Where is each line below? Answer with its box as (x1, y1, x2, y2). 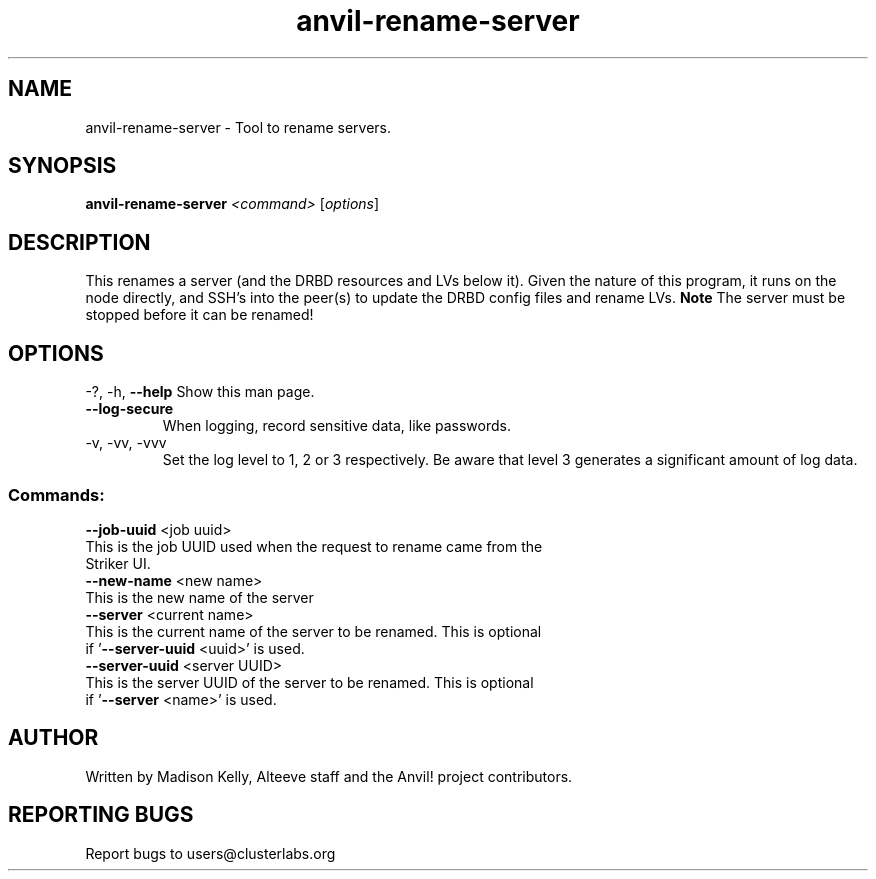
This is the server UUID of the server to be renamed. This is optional (85, 673, 534, 691)
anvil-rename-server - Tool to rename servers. (85, 118, 392, 136)
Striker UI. (85, 554, 151, 572)
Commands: (8, 484, 105, 505)
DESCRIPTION (8, 229, 151, 255)
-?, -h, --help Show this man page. (85, 383, 315, 401)
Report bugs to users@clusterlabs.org (85, 844, 336, 862)
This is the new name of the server (85, 588, 314, 606)
